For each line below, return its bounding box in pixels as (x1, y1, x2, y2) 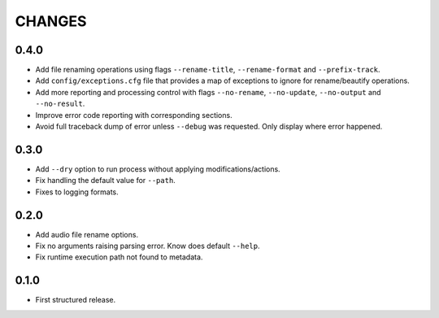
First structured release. (35, 295, 116, 305)
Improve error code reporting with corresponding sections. (35, 110, 233, 120)
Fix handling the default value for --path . (35, 176, 176, 185)
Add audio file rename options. (35, 229, 138, 239)
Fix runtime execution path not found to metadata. (35, 252, 203, 262)
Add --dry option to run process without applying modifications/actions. (35, 163, 280, 174)
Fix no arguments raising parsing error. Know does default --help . (35, 241, 260, 250)
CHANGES (15, 12, 87, 30)
